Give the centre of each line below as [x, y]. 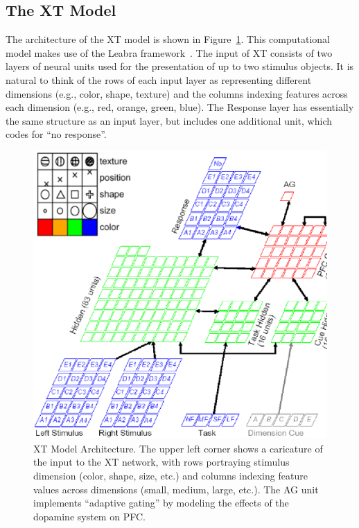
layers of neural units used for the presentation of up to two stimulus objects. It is [180, 66]
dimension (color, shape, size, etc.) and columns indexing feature [170, 476]
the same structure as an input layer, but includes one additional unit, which [169, 120]
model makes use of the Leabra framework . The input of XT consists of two [169, 52]
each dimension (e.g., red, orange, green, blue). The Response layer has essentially [180, 107]
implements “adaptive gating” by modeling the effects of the [161, 503]
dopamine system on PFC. [89, 516]
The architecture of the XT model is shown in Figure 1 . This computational [168, 39]
